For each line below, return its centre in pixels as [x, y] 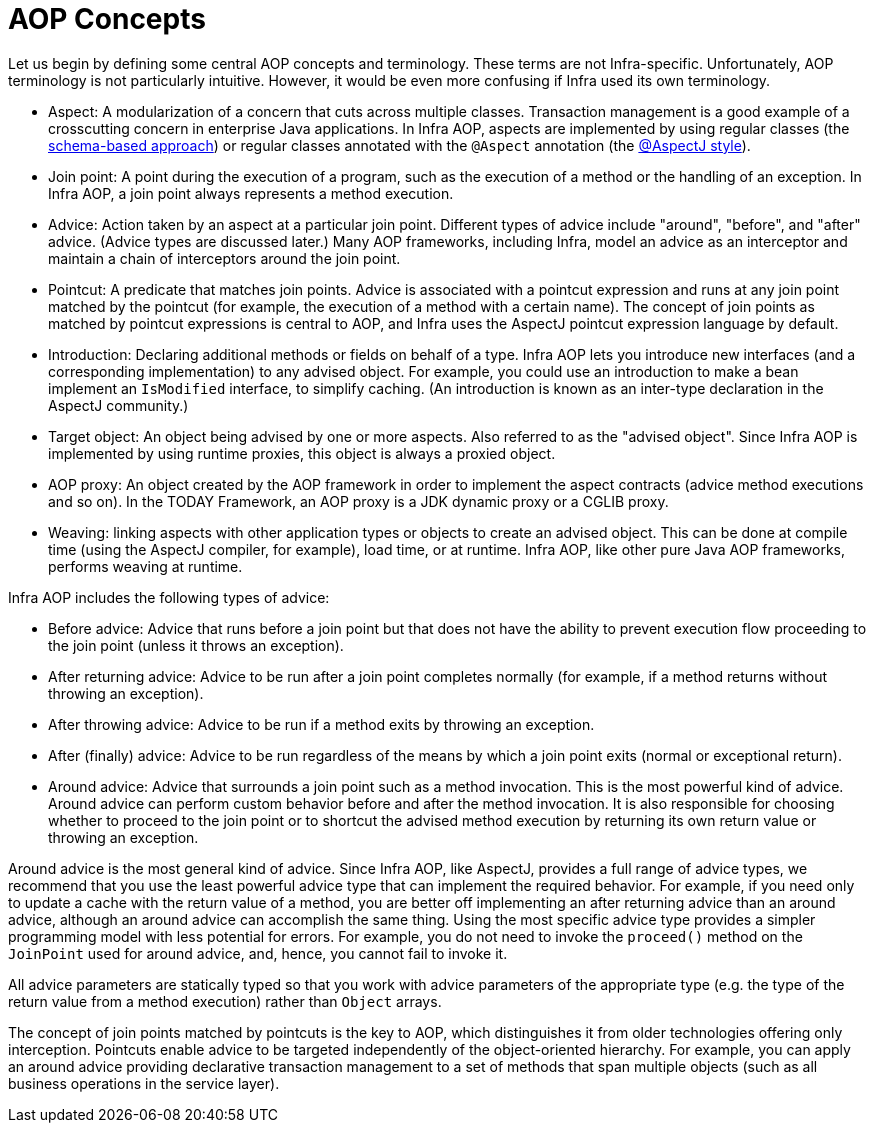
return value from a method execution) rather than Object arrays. [225, 1001]
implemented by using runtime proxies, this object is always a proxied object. [302, 453]
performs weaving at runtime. [145, 566]
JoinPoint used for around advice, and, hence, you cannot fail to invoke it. [258, 953]
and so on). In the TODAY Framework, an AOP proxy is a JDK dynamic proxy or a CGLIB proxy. [358, 501]
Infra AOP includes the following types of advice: [169, 597]
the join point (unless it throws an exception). [196, 645]
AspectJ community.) [118, 405]
